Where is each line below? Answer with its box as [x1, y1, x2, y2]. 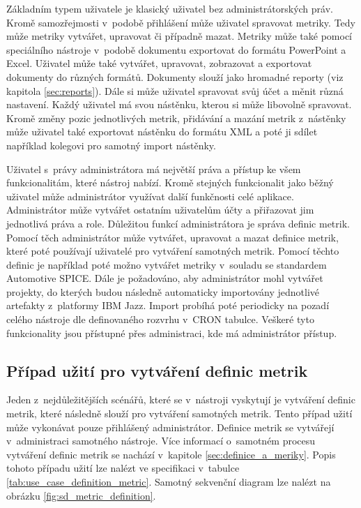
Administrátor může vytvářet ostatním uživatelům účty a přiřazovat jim [6, 202, 314, 217]
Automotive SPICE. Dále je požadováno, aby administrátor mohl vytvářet [6, 271, 323, 285]
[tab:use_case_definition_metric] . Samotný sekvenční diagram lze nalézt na [6, 475, 331, 489]
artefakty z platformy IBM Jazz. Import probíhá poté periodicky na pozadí [6, 298, 330, 313]
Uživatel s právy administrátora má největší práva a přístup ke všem [6, 161, 301, 176]
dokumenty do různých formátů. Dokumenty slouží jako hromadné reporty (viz [6, 69, 344, 84]
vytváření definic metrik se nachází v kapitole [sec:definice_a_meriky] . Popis [6, 447, 336, 461]
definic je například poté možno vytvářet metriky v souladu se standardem [6, 257, 327, 271]
